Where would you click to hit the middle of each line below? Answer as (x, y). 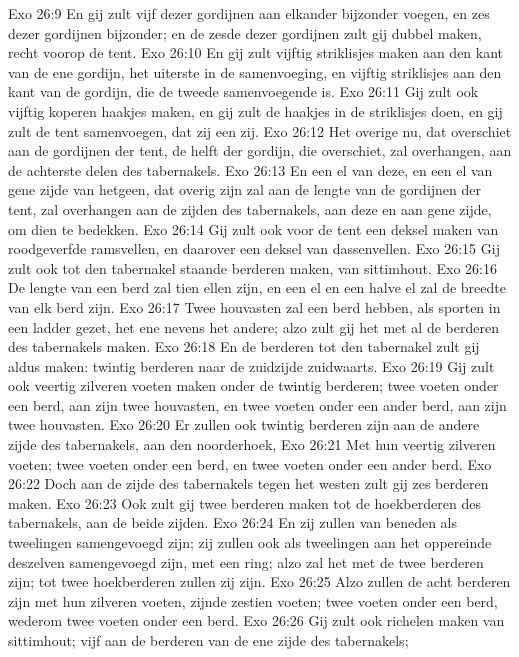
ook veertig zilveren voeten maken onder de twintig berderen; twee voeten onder (253, 385)
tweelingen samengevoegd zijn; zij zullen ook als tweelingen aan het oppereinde (250, 542)
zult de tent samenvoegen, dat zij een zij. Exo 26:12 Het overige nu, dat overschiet (260, 130)
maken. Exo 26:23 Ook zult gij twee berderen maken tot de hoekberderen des (244, 502)
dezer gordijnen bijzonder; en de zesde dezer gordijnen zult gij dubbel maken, (245, 32)
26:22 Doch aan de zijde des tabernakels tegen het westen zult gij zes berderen (248, 483)
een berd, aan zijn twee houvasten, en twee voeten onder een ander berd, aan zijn (257, 404)
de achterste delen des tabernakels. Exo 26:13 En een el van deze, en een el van (250, 169)
